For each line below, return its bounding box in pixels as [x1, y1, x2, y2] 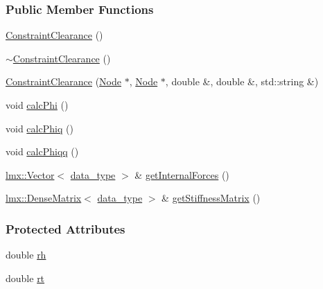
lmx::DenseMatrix [6, 191, 82, 205]
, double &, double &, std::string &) [165, 74, 319, 89]
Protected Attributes [6, 220, 125, 237]
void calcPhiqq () [6, 144, 79, 159]
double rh [6, 247, 46, 262]
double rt [6, 270, 45, 285]
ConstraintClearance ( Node [6, 74, 122, 89]
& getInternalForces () [134, 167, 229, 182]
